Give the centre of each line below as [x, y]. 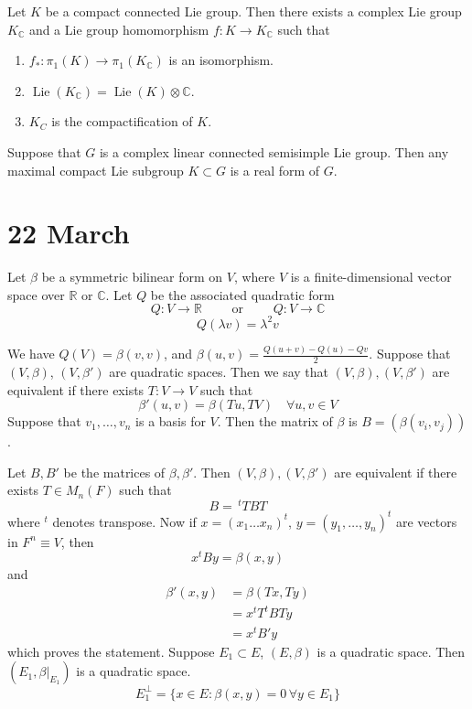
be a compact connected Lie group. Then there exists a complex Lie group [253, 11]
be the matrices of [114, 472]
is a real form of [275, 170]
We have [31, 354]
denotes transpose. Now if [124, 521]
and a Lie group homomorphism [119, 29]
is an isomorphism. [221, 60]
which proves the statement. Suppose [111, 651]
